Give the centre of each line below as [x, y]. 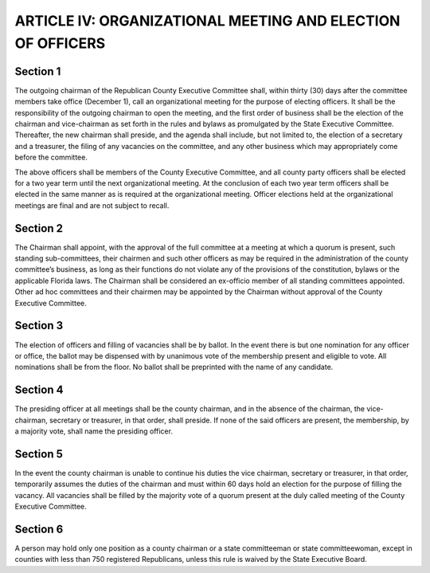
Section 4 [39, 390]
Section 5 [39, 454]
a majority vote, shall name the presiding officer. [94, 431]
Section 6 [39, 529]
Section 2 [39, 228]
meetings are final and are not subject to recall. [92, 205]
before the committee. [51, 157]
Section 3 [39, 326]
